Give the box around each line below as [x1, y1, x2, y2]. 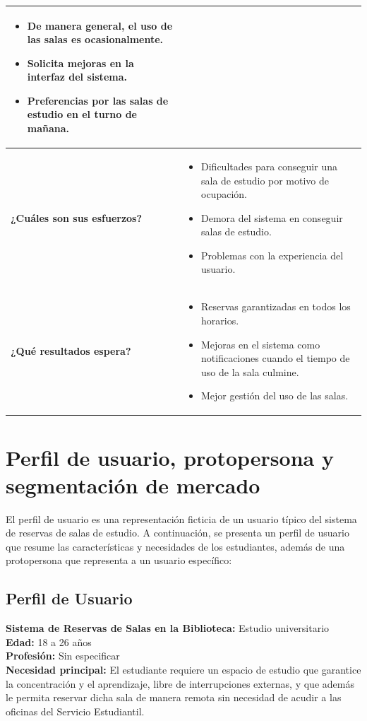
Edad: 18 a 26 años [6, 634, 92, 649]
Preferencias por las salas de [27, 93, 169, 107]
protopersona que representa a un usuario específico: [6, 553, 232, 568]
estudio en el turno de [27, 107, 137, 122]
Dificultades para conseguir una [201, 158, 337, 173]
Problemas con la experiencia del [201, 247, 344, 262]
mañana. [27, 121, 70, 136]
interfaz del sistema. [27, 69, 127, 84]
